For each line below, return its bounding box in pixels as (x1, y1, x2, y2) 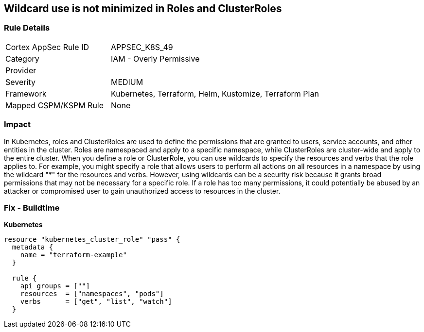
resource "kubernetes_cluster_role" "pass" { (4, 235, 180, 244)
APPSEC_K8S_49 (110, 42, 173, 52)
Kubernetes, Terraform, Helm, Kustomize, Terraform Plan (110, 88, 319, 99)
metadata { (12, 243, 53, 251)
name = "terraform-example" (20, 251, 127, 259)
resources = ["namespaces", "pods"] (20, 290, 164, 298)
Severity (5, 77, 35, 87)
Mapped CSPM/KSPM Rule (5, 100, 104, 110)
